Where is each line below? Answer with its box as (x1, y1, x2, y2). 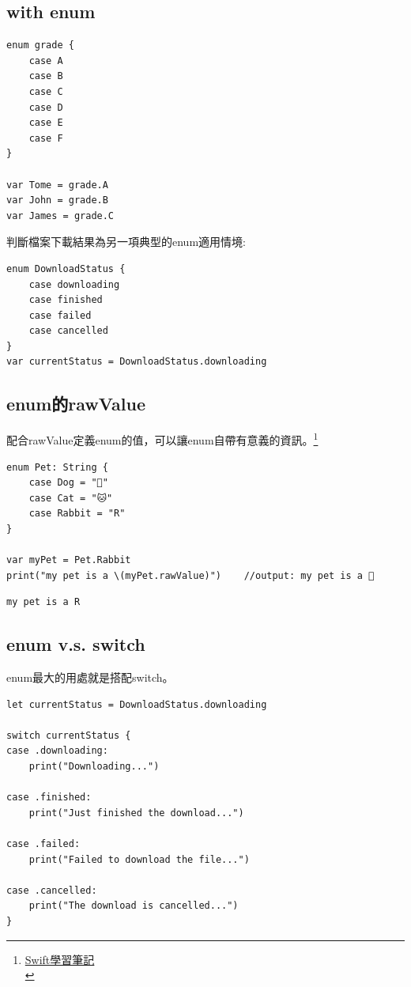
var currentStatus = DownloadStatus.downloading (6, 356, 267, 368)
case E (28, 117, 63, 129)
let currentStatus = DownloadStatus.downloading (6, 698, 267, 710)
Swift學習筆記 (25, 951, 95, 967)
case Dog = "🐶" (28, 477, 108, 489)
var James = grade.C (6, 210, 115, 221)
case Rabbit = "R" (28, 508, 126, 520)
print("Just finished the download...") (28, 807, 244, 819)
